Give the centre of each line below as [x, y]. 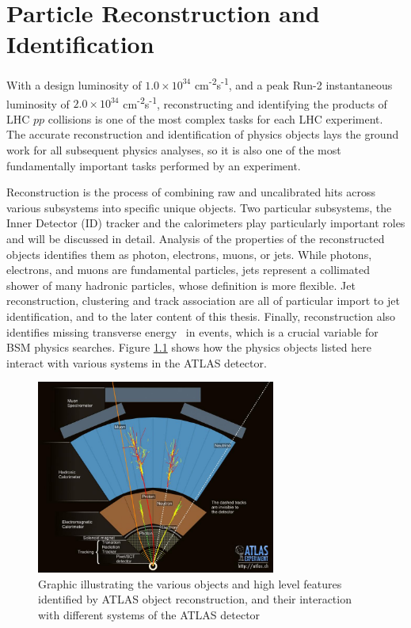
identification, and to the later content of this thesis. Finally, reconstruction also [201, 316]
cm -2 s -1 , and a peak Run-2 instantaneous [293, 84]
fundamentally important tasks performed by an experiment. [154, 165]
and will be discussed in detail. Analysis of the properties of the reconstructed [196, 238]
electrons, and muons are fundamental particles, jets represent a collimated [188, 270]
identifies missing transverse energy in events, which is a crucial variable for [192, 331]
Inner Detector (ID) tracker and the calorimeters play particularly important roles [206, 223]
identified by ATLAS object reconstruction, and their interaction [195, 599]
